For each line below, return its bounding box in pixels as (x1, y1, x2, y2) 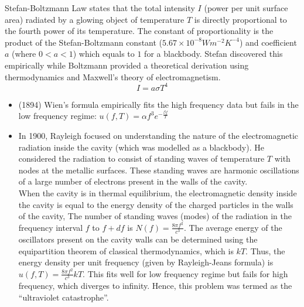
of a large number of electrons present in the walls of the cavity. (18, 175, 248, 187)
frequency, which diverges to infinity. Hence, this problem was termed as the (18, 279, 292, 291)
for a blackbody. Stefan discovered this (144, 47, 283, 60)
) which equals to (73, 47, 135, 60)
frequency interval (18, 221, 83, 233)
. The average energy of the (183, 221, 282, 233)
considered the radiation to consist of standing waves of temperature (18, 152, 265, 165)
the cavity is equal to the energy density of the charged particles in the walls (18, 198, 293, 210)
